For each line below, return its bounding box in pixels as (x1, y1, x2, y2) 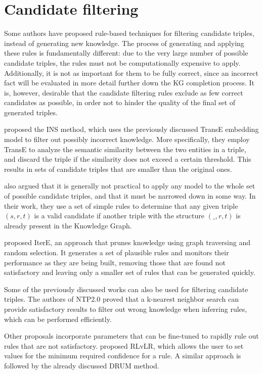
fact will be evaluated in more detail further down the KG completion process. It (4, 77, 255, 88)
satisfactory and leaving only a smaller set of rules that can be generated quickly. (4, 267, 255, 277)
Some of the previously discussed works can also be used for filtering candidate (4, 284, 248, 294)
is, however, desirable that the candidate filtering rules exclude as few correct (4, 87, 243, 98)
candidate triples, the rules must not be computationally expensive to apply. (4, 57, 241, 68)
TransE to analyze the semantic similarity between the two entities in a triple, (4, 144, 246, 154)
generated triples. (4, 107, 58, 117)
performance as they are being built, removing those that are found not (4, 257, 226, 267)
